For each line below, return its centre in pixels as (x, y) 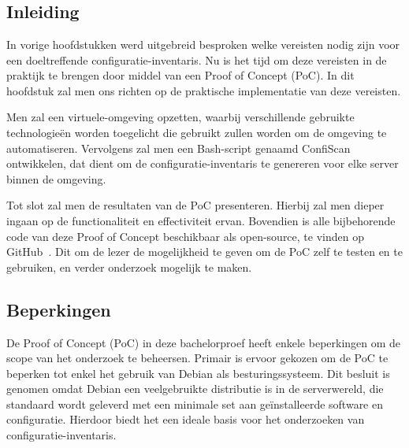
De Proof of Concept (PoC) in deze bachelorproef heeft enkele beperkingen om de (204, 342)
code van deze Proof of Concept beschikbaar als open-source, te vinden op (185, 236)
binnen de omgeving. (56, 178)
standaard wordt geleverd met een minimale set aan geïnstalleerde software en (195, 404)
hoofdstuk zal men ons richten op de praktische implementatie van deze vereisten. (204, 90)
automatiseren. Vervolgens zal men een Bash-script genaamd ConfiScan (178, 148)
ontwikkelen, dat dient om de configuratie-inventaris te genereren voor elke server (203, 163)
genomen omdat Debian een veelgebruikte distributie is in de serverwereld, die (195, 389)
